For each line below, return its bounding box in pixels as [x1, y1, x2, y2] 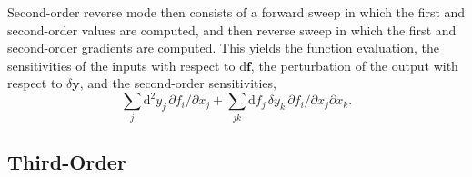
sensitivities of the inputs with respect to [7, 55, 236, 74]
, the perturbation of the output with [250, 55, 458, 74]
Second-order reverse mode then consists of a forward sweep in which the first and [7, 3, 466, 21]
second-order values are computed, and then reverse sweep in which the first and [7, 20, 457, 39]
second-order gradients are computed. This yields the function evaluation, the [7, 38, 439, 57]
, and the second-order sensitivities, [79, 74, 276, 93]
